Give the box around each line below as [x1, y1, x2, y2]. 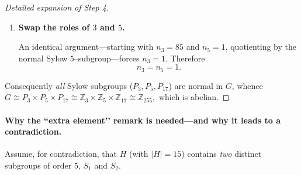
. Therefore [165, 52, 205, 64]
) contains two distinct [181, 147, 262, 160]
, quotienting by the [225, 40, 297, 53]
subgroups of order [5, 159, 72, 171]
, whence [231, 79, 263, 91]
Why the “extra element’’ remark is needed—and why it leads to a [5, 114, 281, 126]
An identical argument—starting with [18, 40, 154, 53]
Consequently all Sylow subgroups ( [5, 79, 133, 91]
